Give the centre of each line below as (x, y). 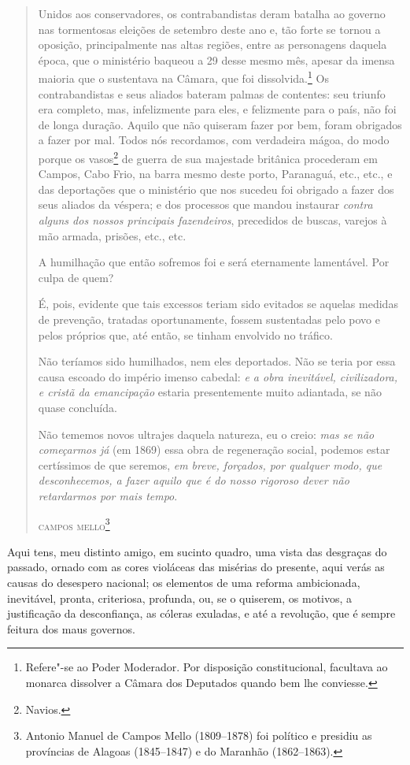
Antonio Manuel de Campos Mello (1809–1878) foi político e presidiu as (199, 735)
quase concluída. (78, 407)
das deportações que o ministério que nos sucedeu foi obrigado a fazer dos (216, 189)
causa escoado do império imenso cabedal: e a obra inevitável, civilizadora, (218, 376)
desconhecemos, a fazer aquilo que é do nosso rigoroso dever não (194, 480)
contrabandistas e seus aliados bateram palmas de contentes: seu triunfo (212, 93)
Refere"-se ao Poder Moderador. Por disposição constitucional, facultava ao (207, 667)
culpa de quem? (76, 277)
